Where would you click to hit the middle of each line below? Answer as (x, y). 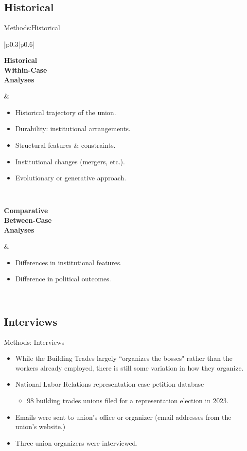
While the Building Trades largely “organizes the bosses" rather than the (124, 358)
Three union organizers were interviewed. (77, 442)
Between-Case (28, 220)
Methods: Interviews (34, 342)
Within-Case (26, 69)
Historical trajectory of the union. (66, 112)
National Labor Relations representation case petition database (110, 384)
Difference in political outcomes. (63, 279)
